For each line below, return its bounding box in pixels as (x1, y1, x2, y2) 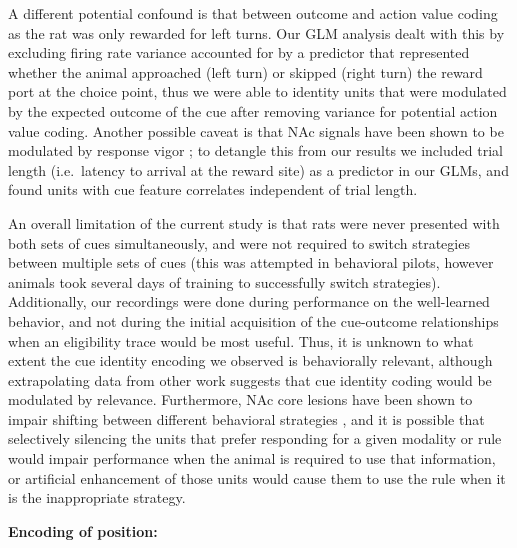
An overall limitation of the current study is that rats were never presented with (8, 212, 500, 233)
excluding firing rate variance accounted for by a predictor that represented (8, 42, 470, 63)
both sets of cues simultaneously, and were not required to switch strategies (8, 232, 470, 253)
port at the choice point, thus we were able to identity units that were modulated (8, 81, 507, 102)
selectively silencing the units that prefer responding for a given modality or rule (8, 428, 502, 449)
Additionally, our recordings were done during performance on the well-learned (8, 291, 490, 312)
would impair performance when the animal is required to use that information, (8, 448, 496, 469)
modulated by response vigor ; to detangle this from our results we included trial (8, 140, 503, 161)
